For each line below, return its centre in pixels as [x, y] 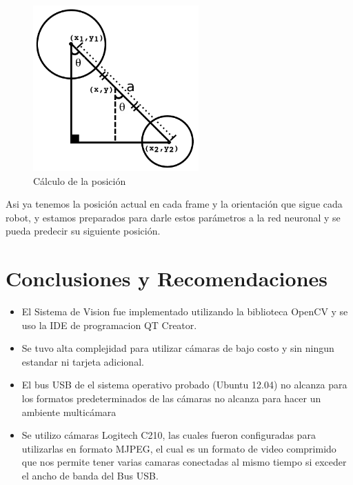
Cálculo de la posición [80, 180]
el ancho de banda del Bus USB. [90, 476]
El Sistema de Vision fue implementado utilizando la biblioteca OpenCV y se [185, 311]
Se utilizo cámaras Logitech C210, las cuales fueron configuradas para [169, 435]
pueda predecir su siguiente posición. [83, 231]
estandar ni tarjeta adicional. [83, 361]
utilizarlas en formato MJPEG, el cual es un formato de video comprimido [179, 448]
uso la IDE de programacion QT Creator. [109, 325]
